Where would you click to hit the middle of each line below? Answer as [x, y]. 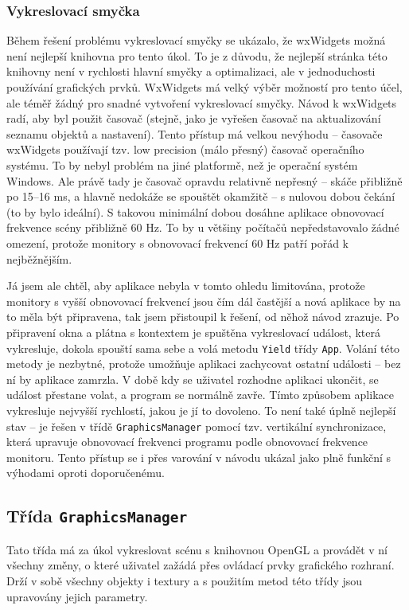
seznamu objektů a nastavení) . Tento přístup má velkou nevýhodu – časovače [195, 133]
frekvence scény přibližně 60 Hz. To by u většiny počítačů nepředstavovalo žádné [203, 227]
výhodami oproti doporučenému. [86, 473]
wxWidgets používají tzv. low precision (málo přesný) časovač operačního [185, 149]
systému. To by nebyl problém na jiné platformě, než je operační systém [182, 164]
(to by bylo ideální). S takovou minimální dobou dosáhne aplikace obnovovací [195, 211]
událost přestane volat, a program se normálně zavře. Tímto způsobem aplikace [200, 395]
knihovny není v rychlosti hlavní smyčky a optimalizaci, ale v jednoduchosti [191, 71]
